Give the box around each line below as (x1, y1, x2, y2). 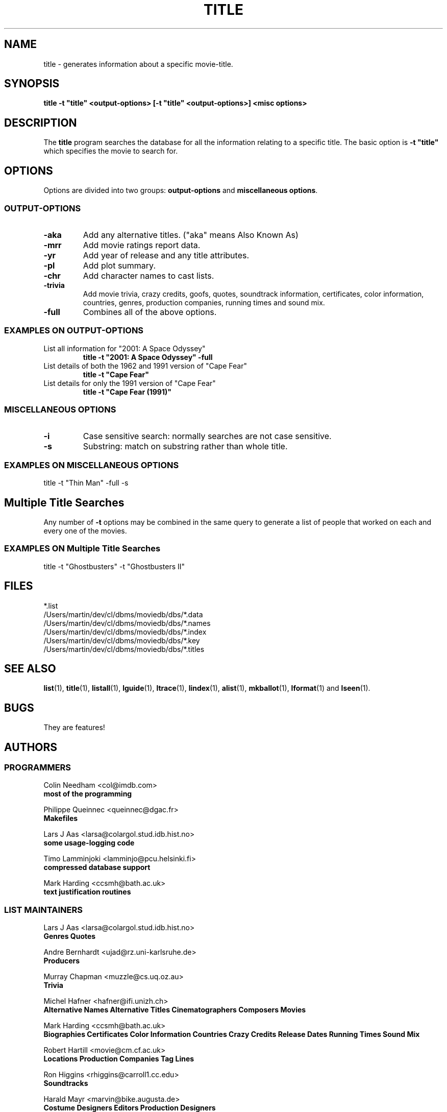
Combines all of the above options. (83, 306, 217, 317)
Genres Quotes (43, 932, 96, 941)
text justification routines (43, 887, 131, 897)
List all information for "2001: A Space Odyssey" (43, 344, 206, 353)
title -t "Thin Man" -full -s (43, 478, 129, 488)
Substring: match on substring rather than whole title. (83, 441, 288, 452)
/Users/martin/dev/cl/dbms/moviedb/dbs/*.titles (43, 644, 205, 654)
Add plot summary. (83, 260, 156, 271)
